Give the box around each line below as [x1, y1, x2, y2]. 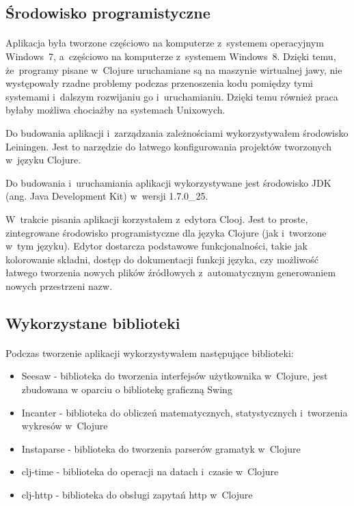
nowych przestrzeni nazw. [5, 278, 113, 293]
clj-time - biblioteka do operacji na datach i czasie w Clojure [21, 464, 279, 479]
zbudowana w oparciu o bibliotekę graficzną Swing [21, 382, 232, 397]
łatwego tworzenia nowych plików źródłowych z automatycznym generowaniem [5, 265, 336, 280]
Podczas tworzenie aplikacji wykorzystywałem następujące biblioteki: [5, 345, 294, 360]
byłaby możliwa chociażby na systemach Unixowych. [5, 103, 226, 117]
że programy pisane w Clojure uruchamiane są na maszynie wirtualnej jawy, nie [5, 62, 342, 77]
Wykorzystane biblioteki [5, 312, 180, 333]
